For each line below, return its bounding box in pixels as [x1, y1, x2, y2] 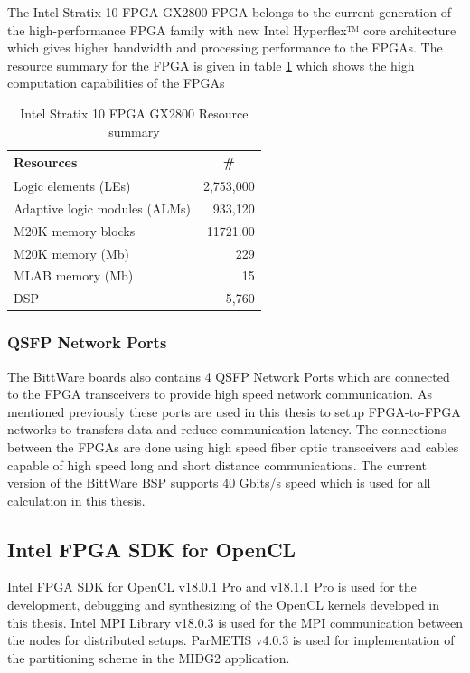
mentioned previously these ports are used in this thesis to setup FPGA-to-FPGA [7, 402, 461, 421]
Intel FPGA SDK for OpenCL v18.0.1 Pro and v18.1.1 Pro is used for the [7, 577, 417, 596]
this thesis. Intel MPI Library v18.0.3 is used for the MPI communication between [7, 612, 463, 631]
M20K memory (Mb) [14, 243, 129, 262]
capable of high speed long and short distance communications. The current [7, 455, 427, 474]
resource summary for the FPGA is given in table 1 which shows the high [7, 55, 415, 74]
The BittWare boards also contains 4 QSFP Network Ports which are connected [7, 366, 450, 385]
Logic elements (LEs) [14, 176, 131, 194]
